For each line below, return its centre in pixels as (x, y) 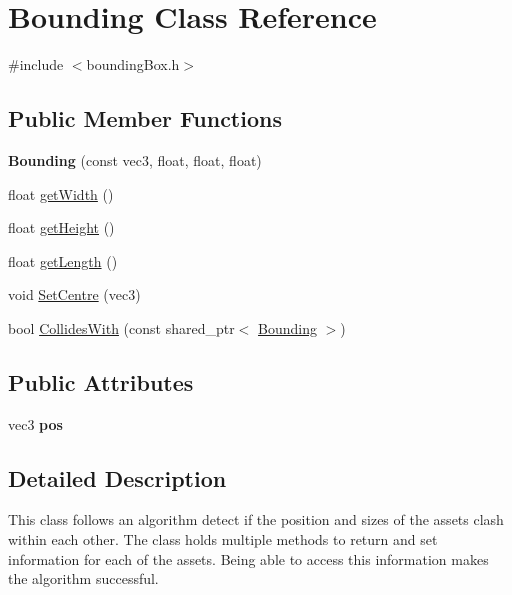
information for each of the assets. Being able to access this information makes (248, 558)
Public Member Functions (145, 118)
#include (36, 64)
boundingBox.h (133, 64)
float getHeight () (61, 227)
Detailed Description (117, 477)
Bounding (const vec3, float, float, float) (135, 159)
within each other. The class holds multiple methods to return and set (223, 539)
